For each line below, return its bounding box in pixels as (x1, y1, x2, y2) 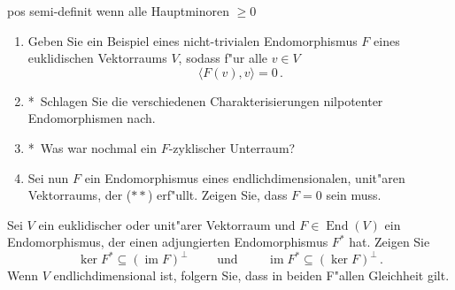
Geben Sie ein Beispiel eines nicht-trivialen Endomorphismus (27, 31, 358, 50)
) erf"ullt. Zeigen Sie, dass (147, 186, 288, 204)
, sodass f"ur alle (178, 49, 268, 67)
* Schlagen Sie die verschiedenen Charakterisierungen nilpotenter (27, 91, 383, 110)
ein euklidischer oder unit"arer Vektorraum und (38, 215, 296, 233)
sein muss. (326, 186, 382, 204)
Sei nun (27, 168, 69, 187)
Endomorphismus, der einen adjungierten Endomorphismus (7, 233, 328, 251)
